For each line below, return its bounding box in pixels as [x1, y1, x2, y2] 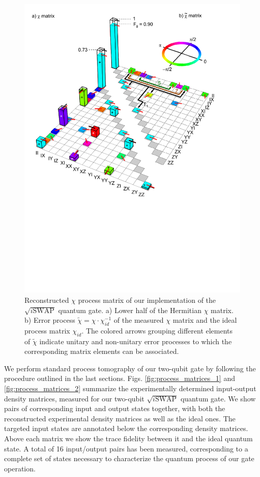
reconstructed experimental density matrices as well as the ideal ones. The [4, 413, 236, 423]
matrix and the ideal [172, 315, 237, 325]
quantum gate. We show [180, 393, 256, 403]
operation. [4, 463, 36, 473]
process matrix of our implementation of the [78, 294, 216, 305]
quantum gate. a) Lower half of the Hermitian [58, 304, 201, 315]
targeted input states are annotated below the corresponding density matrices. [4, 423, 248, 434]
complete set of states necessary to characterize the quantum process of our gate [4, 453, 254, 464]
